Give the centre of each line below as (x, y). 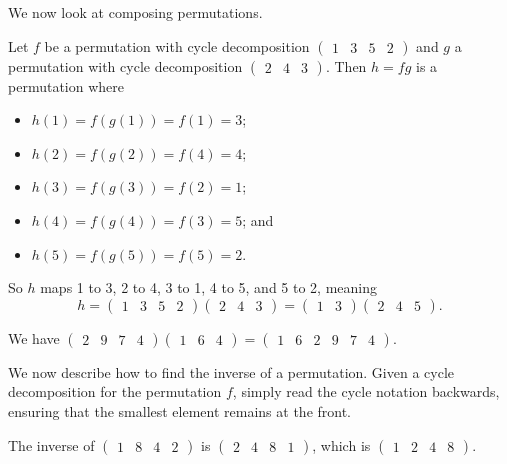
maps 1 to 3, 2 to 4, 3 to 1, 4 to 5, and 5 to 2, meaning (209, 287)
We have (34, 337)
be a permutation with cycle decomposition (177, 45)
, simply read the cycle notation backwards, (366, 391)
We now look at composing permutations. (135, 12)
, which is (341, 444)
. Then (346, 65)
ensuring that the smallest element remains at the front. (180, 410)
